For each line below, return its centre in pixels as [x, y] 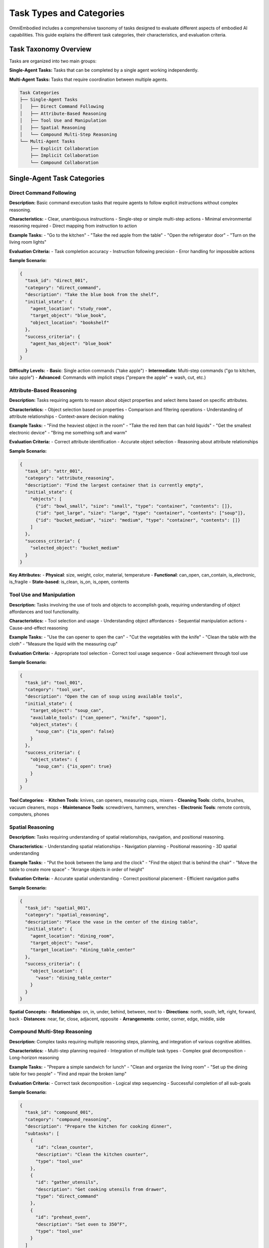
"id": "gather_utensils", [67, 1182]
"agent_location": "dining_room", [72, 936]
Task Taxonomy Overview [50, 49]
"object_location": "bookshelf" [70, 322]
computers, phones [29, 814]
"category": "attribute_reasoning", [70, 478]
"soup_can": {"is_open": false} [75, 732]
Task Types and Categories [67, 13]
